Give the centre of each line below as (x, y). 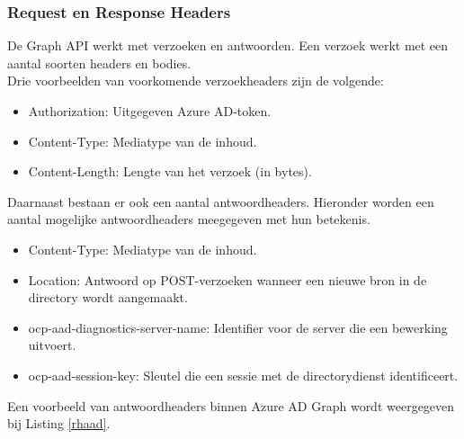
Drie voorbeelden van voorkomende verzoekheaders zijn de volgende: (196, 81)
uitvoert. (52, 345)
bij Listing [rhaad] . (59, 423)
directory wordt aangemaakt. (108, 297)
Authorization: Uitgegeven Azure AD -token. (150, 111)
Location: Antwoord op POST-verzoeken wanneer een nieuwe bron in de (228, 279)
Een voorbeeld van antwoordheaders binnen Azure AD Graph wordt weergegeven (231, 405)
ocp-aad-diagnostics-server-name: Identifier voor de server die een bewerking (238, 327)
